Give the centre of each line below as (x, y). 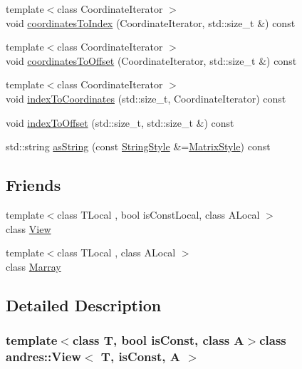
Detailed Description (84, 305)
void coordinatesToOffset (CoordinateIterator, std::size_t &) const (151, 60)
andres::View (43, 356)
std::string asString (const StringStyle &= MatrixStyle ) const (138, 146)
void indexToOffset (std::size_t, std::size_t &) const (120, 122)
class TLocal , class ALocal (116, 253)
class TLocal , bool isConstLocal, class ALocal (158, 214)
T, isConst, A (140, 356)
